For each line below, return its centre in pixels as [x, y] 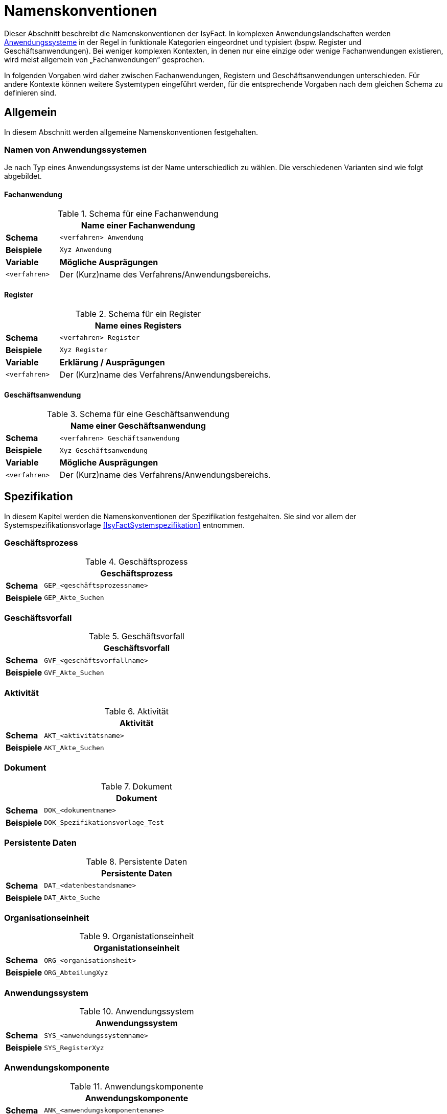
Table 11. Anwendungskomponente [136, 1086]
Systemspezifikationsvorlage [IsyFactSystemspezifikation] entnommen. [124, 525]
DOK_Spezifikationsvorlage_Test [104, 823]
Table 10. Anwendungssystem [137, 1012]
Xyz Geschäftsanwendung [103, 450]
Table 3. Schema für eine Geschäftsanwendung [138, 414]
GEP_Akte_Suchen [74, 598]
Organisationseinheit [47, 918]
